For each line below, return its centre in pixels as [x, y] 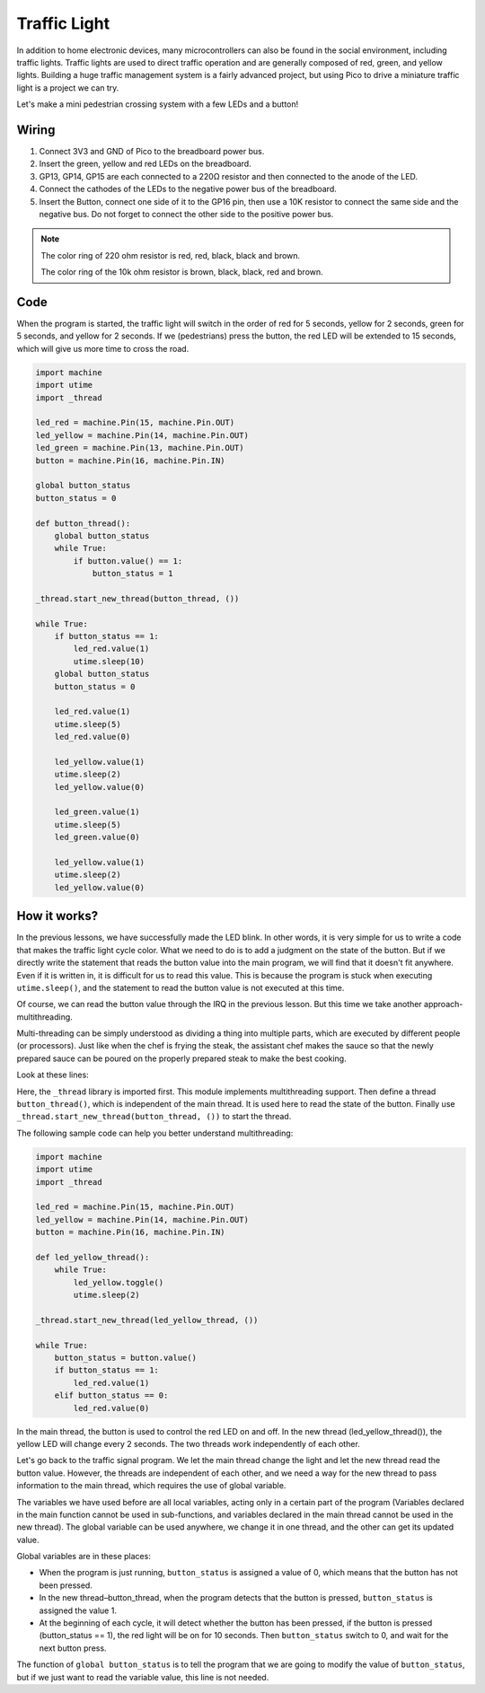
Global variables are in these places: [84, 1557]
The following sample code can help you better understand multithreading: [155, 1133]
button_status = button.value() [126, 1358]
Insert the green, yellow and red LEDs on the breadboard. [145, 164]
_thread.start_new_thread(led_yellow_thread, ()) [147, 1320]
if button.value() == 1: [128, 561]
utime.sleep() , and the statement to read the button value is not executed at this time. [181, 987]
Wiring [36, 130]
